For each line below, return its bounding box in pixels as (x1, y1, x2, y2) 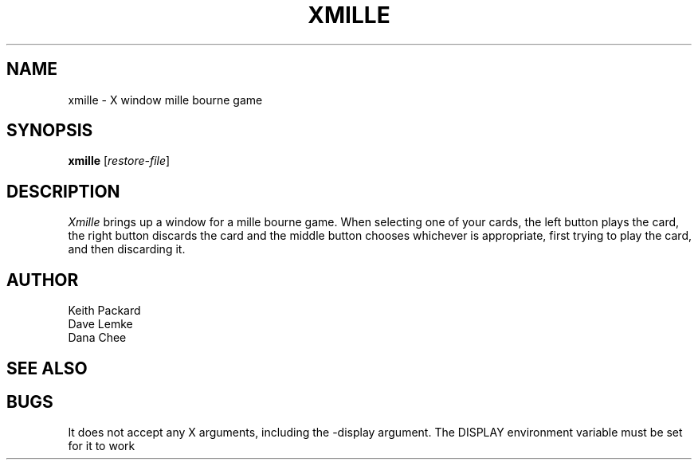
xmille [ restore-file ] (68, 154, 171, 168)
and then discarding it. (68, 242, 186, 256)
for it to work (68, 439, 135, 453)
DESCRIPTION (6, 181, 120, 202)
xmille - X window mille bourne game (68, 92, 263, 107)
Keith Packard (68, 303, 141, 318)
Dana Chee (68, 331, 127, 345)
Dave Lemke (68, 317, 133, 331)
